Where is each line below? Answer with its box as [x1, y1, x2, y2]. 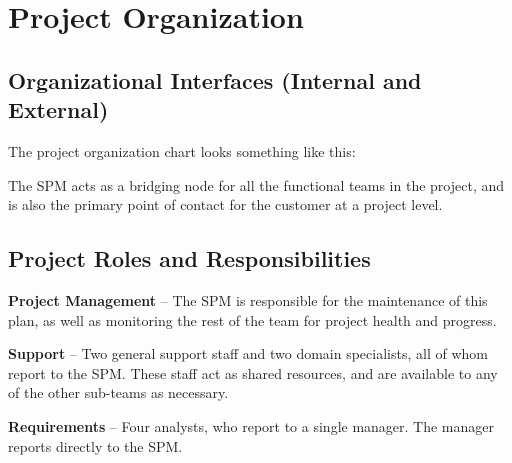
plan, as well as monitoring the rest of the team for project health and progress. [8, 309, 497, 330]
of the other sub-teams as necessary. [8, 382, 229, 403]
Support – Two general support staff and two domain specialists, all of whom [8, 343, 488, 364]
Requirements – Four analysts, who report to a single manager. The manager [8, 415, 495, 436]
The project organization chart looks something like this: [8, 140, 356, 161]
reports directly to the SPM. [8, 435, 183, 456]
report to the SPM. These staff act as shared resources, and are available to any [8, 362, 498, 383]
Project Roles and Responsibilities [8, 243, 371, 274]
